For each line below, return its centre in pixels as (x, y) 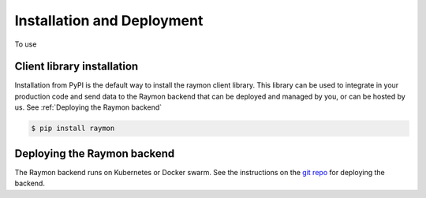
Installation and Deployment (109, 21)
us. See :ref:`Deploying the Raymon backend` (88, 107)
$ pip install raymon (73, 129)
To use (26, 44)
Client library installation (77, 67)
